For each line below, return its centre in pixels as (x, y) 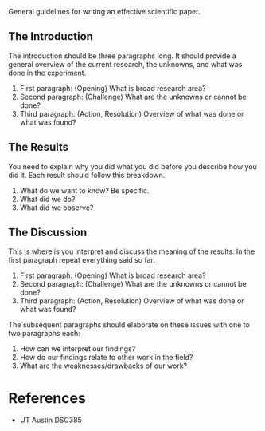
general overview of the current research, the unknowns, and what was (125, 64)
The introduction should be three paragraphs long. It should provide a (123, 56)
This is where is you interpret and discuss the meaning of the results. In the (132, 251)
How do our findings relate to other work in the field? (106, 358)
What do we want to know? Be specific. (84, 190)
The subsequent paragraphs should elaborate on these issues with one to (129, 325)
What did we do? (47, 199)
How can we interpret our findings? (78, 349)
